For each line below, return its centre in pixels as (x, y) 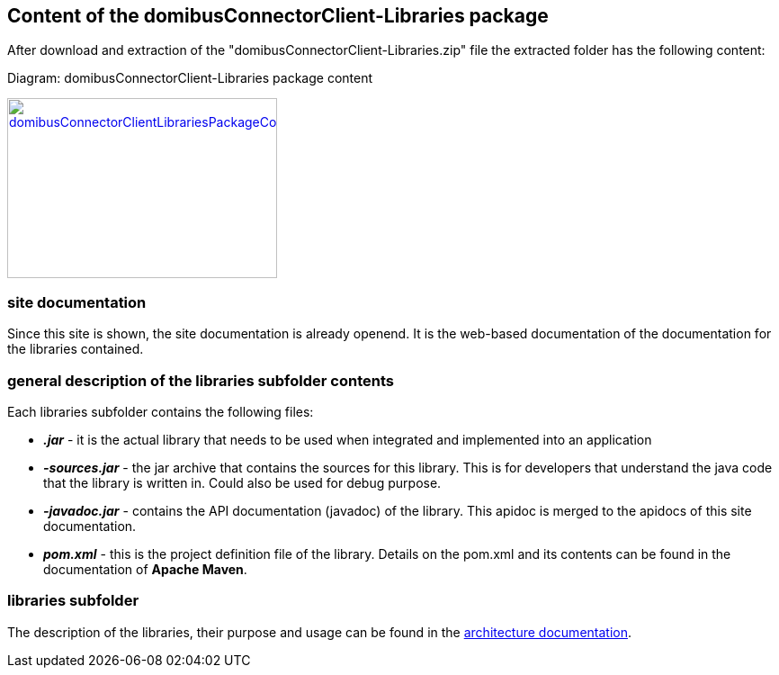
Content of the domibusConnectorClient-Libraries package (278, 16)
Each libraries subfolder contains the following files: (161, 411)
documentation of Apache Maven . (145, 569)
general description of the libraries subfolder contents (201, 380)
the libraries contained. (76, 349)
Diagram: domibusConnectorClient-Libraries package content (190, 78)
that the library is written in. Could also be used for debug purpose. (242, 482)
